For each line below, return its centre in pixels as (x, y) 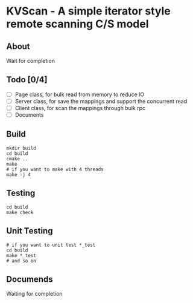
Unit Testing (30, 231)
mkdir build (21, 148)
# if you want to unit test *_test (51, 245)
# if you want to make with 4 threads (55, 169)
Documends (30, 279)
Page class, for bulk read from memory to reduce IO (80, 94)
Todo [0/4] (27, 80)
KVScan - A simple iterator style (88, 11)
